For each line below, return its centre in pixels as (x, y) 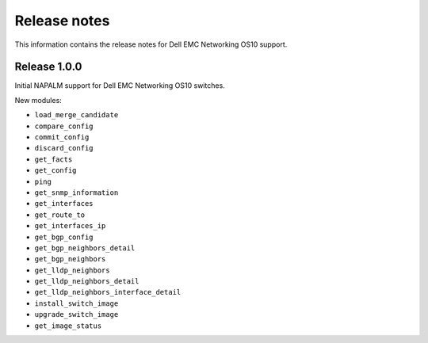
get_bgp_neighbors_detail (85, 248)
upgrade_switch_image (76, 314)
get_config (55, 171)
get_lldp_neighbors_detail (87, 282)
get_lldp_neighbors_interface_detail (108, 292)
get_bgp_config (64, 237)
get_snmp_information (76, 192)
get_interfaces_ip (70, 226)
